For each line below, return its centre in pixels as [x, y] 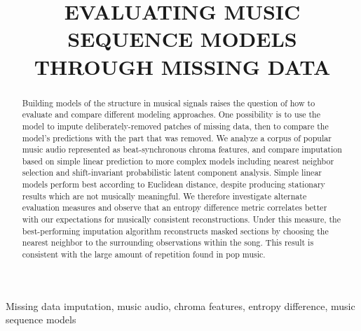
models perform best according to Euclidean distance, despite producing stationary [173, 184]
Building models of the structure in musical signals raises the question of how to [169, 103]
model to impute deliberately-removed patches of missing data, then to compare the [175, 126]
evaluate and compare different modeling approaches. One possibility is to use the [171, 114]
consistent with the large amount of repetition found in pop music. [144, 254]
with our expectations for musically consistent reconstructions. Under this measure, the [182, 219]
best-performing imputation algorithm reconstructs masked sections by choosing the [175, 231]
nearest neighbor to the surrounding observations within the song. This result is [168, 242]
